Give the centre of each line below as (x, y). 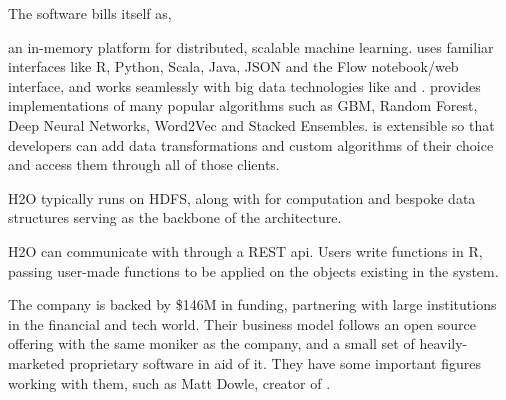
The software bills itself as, (90, 13)
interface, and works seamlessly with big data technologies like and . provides (244, 85)
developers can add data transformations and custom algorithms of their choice (251, 144)
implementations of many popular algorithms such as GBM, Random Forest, (243, 105)
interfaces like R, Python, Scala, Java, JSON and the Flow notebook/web (233, 66)
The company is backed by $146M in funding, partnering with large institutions (252, 304)
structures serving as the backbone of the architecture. (175, 217)
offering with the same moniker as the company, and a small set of (211, 343)
